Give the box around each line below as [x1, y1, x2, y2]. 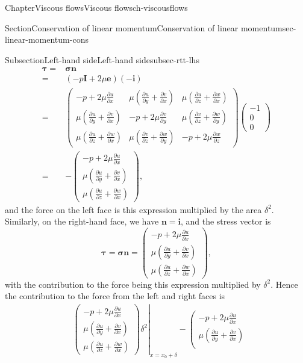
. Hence [270, 278, 298, 290]
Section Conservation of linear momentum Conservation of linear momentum [5, 21, 283, 34]
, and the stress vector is [180, 215, 271, 228]
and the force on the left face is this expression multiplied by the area [5, 203, 262, 216]
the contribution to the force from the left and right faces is [5, 290, 225, 302]
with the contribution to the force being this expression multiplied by [5, 278, 261, 290]
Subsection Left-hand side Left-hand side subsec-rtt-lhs [5, 53, 199, 66]
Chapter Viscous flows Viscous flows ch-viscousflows [5, 1, 188, 13]
